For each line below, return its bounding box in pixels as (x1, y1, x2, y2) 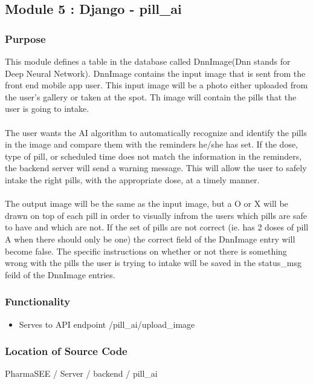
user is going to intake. (5, 102, 89, 115)
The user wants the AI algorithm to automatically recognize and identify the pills (5, 126, 307, 138)
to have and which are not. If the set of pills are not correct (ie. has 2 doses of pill (5, 221, 309, 233)
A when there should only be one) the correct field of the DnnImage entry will (5, 232, 295, 245)
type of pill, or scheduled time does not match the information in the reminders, (5, 149, 302, 162)
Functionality (5, 294, 71, 309)
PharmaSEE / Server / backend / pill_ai (5, 367, 158, 380)
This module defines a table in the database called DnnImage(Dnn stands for (5, 55, 291, 67)
